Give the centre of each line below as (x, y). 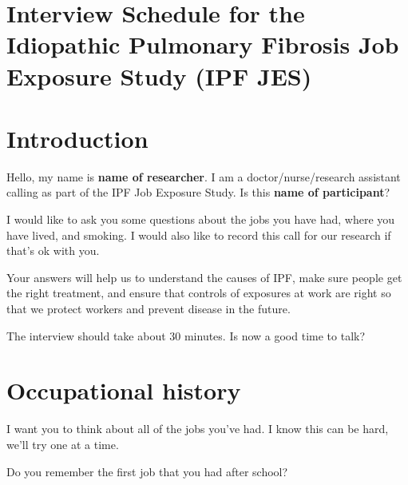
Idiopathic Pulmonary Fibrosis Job (203, 44)
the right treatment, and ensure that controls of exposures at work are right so (199, 293)
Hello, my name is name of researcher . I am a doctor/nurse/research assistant (204, 176)
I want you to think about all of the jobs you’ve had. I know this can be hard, (198, 429)
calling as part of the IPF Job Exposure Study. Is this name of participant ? (198, 192)
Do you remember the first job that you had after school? (147, 471)
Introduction (77, 138)
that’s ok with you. (53, 250)
